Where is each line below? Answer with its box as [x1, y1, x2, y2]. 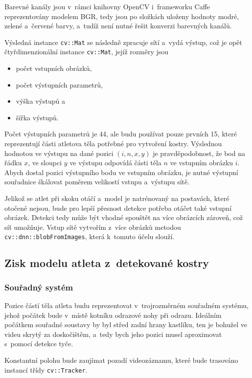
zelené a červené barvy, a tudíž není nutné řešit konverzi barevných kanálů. [4, 21, 232, 31]
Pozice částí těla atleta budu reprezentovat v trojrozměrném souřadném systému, [4, 300, 249, 311]
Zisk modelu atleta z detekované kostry [4, 255, 209, 270]
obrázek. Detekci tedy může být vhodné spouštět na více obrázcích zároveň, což [4, 212, 243, 222]
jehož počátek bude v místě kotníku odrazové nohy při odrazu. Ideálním [4, 310, 222, 320]
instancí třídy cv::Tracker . [4, 364, 88, 375]
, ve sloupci [28, 157, 62, 168]
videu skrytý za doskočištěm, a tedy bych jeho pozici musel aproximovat [4, 329, 222, 339]
